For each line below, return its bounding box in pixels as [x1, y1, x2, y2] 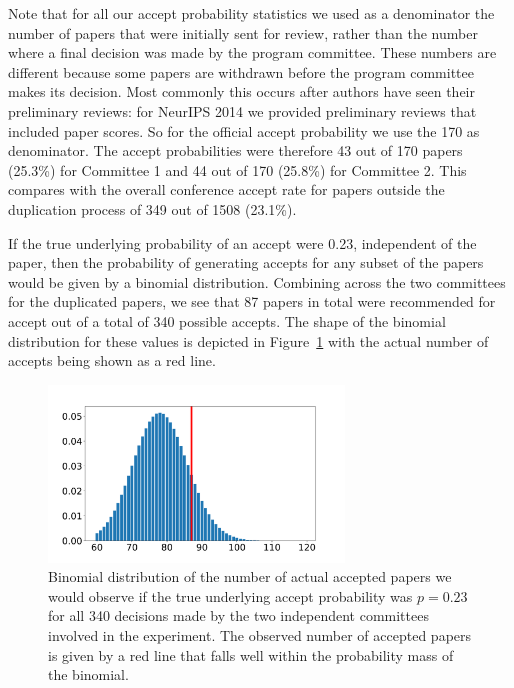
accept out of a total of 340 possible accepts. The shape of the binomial [8, 310, 446, 331]
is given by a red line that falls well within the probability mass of [48, 644, 454, 665]
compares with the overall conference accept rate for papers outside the [8, 179, 445, 200]
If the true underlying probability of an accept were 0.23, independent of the [8, 232, 477, 253]
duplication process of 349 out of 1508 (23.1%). [8, 198, 297, 219]
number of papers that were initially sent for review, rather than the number [8, 22, 478, 43]
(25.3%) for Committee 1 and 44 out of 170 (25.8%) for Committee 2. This [8, 159, 467, 180]
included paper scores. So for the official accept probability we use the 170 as [8, 120, 480, 141]
